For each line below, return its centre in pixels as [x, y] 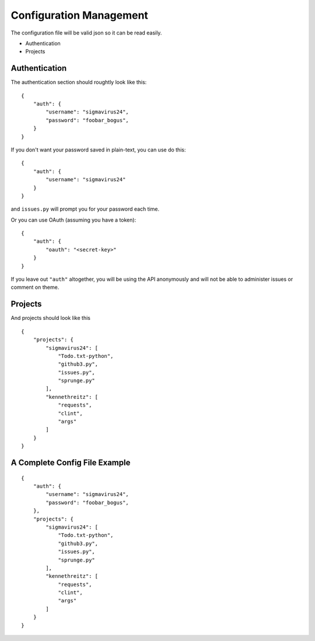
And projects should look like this [50, 318]
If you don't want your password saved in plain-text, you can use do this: [98, 150]
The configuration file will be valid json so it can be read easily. [86, 33]
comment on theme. [35, 287]
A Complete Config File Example [71, 463]
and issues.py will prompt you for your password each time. [85, 209]
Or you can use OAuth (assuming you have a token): [73, 220]
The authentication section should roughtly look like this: [79, 82]
